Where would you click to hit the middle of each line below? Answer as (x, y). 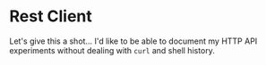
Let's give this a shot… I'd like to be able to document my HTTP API (133, 41)
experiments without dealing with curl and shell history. (112, 50)
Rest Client (51, 16)
